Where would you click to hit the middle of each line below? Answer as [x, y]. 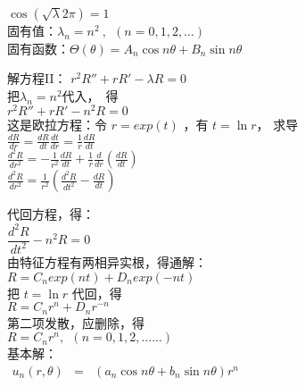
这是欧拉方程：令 [57, 125]
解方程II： [37, 78]
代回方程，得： [51, 214]
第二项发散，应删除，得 [76, 322]
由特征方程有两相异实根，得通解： [107, 261]
